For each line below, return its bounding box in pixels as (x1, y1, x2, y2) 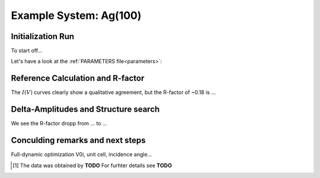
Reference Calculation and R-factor (11, 73, 145, 83)
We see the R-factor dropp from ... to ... (11, 120, 107, 127)
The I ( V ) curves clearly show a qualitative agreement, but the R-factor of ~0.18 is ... (11, 89, 216, 96)
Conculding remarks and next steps (11, 135, 146, 145)
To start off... (11, 47, 43, 54)
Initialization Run (11, 31, 75, 41)
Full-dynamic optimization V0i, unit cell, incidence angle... (11, 151, 152, 158)
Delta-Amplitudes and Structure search (11, 104, 160, 115)
